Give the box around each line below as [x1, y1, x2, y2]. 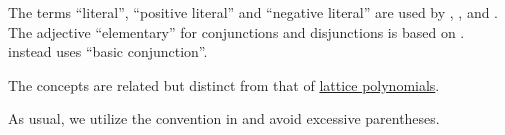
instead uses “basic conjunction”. [8, 41, 208, 62]
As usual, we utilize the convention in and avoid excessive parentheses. [8, 108, 440, 129]
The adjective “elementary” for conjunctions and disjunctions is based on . [8, 21, 465, 42]
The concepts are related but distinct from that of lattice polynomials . [8, 74, 440, 95]
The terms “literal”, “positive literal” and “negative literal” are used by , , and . [8, 2, 499, 22]
